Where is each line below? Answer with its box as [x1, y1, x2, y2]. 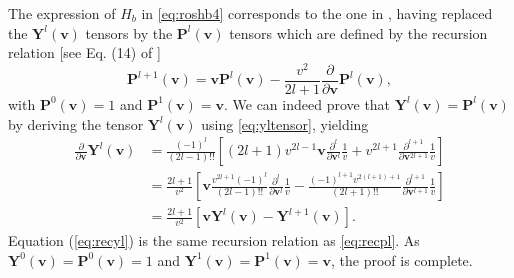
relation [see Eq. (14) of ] [8, 42, 161, 63]
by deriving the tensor [8, 113, 144, 134]
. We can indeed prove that [223, 93, 391, 114]
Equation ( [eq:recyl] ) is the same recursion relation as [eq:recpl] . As [8, 230, 420, 251]
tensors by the [85, 22, 173, 43]
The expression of [8, 3, 116, 23]
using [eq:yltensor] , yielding [201, 113, 369, 134]
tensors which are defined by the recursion [229, 22, 488, 43]
